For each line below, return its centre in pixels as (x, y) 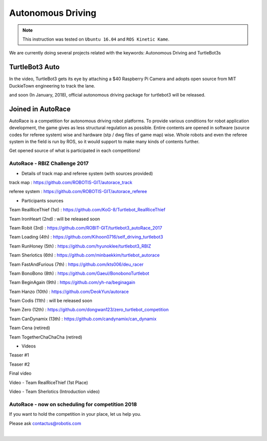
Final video (20, 373)
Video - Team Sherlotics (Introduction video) (54, 392)
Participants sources (43, 200)
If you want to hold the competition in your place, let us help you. (75, 414)
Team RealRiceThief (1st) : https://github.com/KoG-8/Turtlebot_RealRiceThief (87, 210)
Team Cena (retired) (30, 328)
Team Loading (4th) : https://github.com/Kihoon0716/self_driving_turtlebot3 (86, 237)
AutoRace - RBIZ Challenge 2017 (49, 163)
